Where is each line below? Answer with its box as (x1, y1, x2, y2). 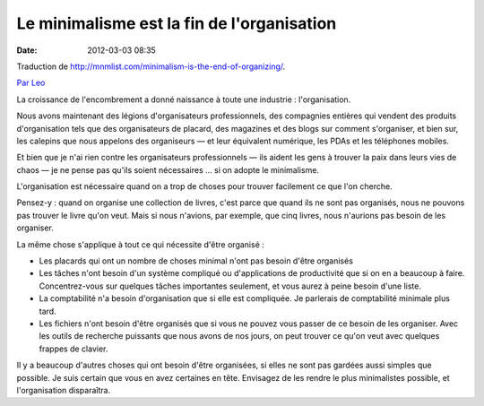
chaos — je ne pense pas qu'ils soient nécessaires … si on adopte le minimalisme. (16, 164, 320, 175)
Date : (16, 45, 38, 56)
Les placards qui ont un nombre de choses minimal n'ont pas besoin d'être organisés (39, 255, 354, 266)
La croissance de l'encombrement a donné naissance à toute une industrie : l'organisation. (16, 94, 351, 105)
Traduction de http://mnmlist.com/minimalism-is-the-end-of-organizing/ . (16, 61, 286, 72)
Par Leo (16, 77, 46, 89)
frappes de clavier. (39, 343, 108, 354)
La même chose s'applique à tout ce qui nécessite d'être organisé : (16, 238, 264, 250)
